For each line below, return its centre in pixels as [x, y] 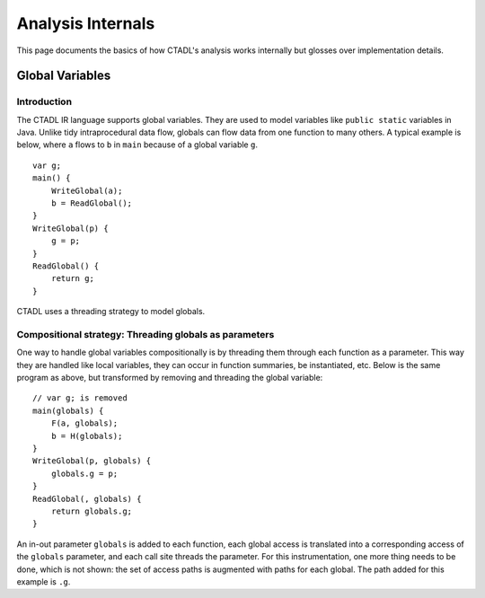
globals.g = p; [84, 473]
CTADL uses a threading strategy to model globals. [111, 312]
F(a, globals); [84, 423]
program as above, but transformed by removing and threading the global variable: [170, 378]
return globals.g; [92, 511]
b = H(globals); [87, 436]
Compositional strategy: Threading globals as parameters [145, 334]
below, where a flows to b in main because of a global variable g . [137, 145]
